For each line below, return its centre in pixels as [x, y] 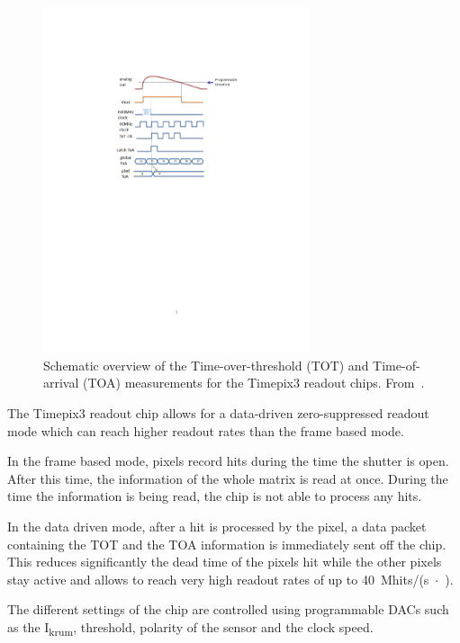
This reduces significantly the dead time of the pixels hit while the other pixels [225, 562]
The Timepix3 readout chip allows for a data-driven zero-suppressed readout [218, 413]
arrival [61, 383]
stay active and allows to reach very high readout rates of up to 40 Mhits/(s [218, 579]
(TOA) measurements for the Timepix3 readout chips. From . [254, 383]
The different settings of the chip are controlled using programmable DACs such [228, 609]
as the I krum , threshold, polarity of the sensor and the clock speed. [190, 628]
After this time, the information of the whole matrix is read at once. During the [228, 478]
